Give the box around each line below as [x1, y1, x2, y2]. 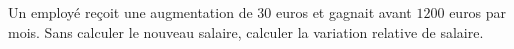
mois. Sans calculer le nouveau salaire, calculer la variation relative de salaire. [8, 21, 484, 42]
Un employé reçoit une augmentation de [8, 2, 253, 22]
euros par [449, 2, 507, 22]
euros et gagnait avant [275, 2, 412, 22]
